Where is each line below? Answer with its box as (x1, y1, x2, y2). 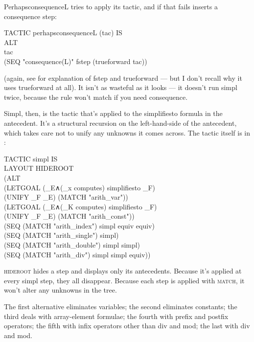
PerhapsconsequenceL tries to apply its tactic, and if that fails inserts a (4, 1, 218, 11)
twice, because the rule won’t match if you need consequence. (4, 91, 188, 102)
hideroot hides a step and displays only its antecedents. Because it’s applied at (4, 266, 242, 276)
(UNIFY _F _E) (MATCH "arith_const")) (4, 211, 135, 221)
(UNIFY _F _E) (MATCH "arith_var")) (4, 192, 128, 202)
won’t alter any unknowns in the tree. (4, 285, 117, 295)
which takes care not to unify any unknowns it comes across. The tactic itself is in (4, 127, 251, 137)
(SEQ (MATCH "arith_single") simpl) (4, 230, 119, 240)
